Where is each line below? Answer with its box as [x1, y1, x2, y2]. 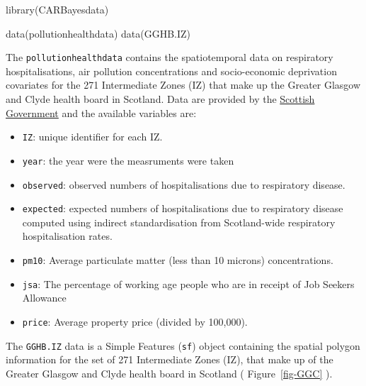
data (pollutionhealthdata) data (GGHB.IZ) [6, 26, 191, 40]
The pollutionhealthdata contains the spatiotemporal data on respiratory [6, 50, 333, 65]
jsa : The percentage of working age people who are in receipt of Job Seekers [22, 276, 355, 291]
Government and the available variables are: [6, 105, 197, 120]
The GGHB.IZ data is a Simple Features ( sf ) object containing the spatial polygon [6, 338, 360, 353]
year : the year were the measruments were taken [22, 153, 234, 167]
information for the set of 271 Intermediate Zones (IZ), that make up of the [6, 352, 333, 367]
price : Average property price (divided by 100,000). [22, 314, 248, 329]
